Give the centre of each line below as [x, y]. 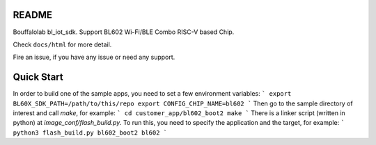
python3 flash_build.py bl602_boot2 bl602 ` [90, 133]
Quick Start [38, 77]
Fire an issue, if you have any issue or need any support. [94, 57]
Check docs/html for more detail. [62, 44]
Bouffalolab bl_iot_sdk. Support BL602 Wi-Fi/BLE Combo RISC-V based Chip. [124, 32]
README [32, 15]
